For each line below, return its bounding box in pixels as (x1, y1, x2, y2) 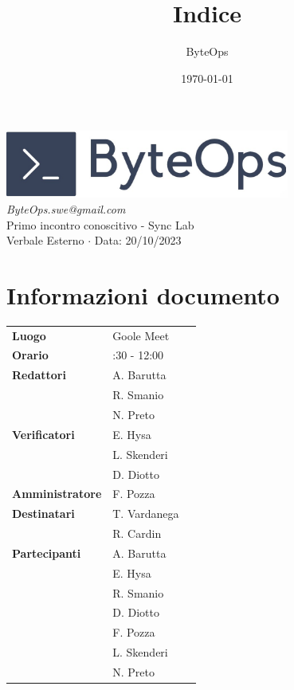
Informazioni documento (6, 278, 280, 311)
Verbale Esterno (6, 232, 84, 249)
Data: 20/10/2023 (94, 232, 182, 249)
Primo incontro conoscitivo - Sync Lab (6, 216, 194, 233)
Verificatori (12, 425, 75, 442)
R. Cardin (112, 525, 162, 542)
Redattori (12, 367, 66, 383)
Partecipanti (12, 544, 81, 561)
